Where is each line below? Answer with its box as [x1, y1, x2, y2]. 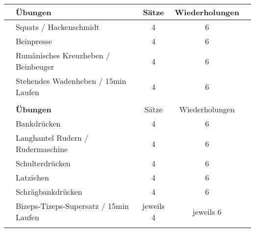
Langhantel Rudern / [16, 132, 89, 143]
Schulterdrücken [16, 157, 71, 169]
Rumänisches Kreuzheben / [16, 50, 110, 61]
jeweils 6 [192, 206, 222, 217]
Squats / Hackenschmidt [16, 21, 100, 32]
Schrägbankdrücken [16, 186, 82, 197]
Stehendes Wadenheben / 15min [16, 75, 127, 86]
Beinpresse [16, 35, 52, 47]
